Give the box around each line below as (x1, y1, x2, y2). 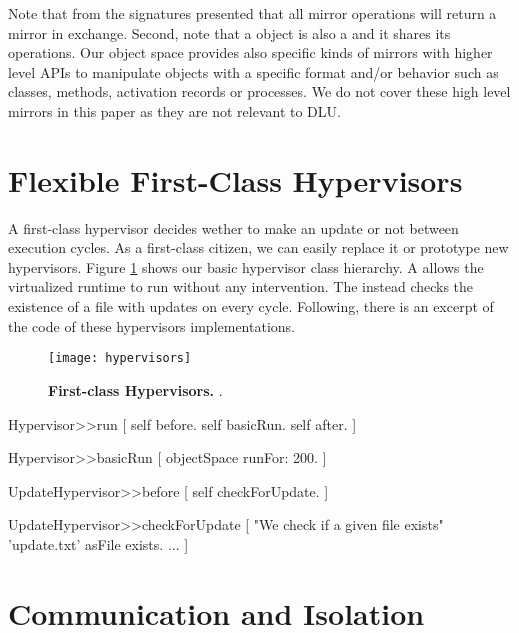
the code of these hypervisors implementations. (8, 315, 295, 336)
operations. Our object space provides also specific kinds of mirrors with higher (8, 42, 493, 63)
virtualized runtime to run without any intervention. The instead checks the (8, 276, 474, 297)
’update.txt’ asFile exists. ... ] (8, 533, 189, 554)
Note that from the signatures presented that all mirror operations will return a (8, 3, 497, 23)
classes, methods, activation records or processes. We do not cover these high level (8, 81, 511, 102)
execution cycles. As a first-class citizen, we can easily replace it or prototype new (8, 237, 509, 258)
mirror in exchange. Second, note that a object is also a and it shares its (8, 22, 451, 43)
